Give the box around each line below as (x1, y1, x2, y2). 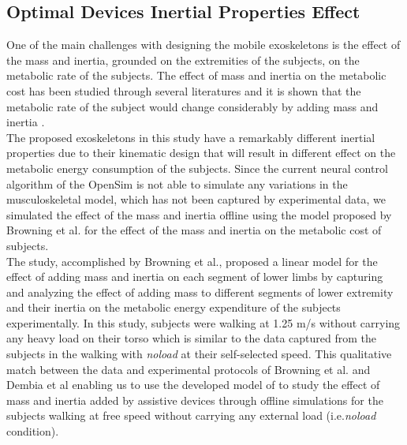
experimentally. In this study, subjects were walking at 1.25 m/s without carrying (6, 314, 401, 331)
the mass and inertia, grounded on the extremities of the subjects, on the (6, 51, 360, 68)
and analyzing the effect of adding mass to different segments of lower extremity (6, 283, 394, 300)
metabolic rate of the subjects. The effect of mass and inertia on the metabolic (6, 67, 386, 84)
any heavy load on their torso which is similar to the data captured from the (6, 330, 377, 346)
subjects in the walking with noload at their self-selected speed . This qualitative (6, 346, 392, 362)
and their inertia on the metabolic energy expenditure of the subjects (6, 299, 341, 316)
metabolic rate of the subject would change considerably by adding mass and (6, 98, 379, 114)
